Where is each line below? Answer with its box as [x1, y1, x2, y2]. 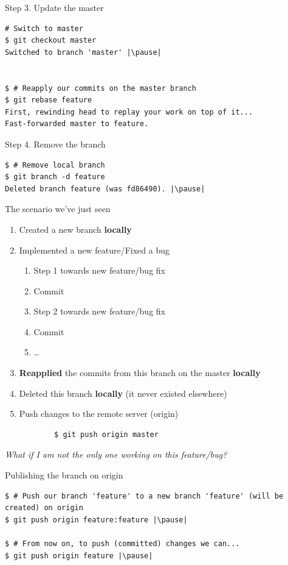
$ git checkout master [5, 36, 97, 45]
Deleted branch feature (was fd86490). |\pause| [5, 184, 205, 193]
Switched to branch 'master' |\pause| [5, 48, 162, 57]
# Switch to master [5, 24, 83, 33]
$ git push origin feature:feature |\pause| [5, 515, 188, 524]
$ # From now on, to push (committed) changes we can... [5, 539, 240, 548]
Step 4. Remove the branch [5, 137, 106, 150]
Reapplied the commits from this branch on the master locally [19, 366, 261, 379]
